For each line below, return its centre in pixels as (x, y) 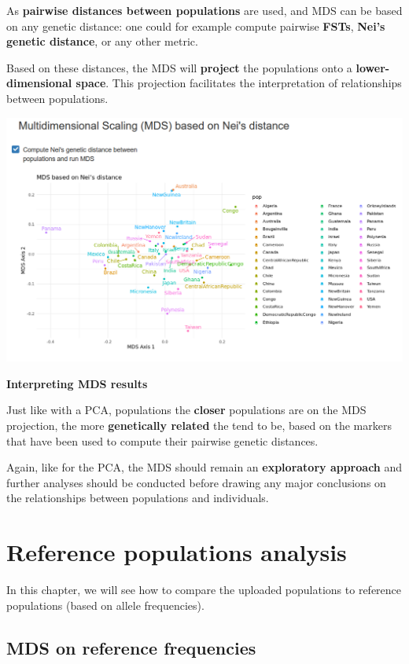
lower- (373, 67)
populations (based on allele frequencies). (105, 605)
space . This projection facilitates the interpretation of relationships (239, 83)
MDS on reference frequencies (131, 647)
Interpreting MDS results (77, 383)
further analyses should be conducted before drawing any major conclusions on (196, 482)
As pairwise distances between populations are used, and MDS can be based (204, 10)
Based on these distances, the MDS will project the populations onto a (179, 67)
